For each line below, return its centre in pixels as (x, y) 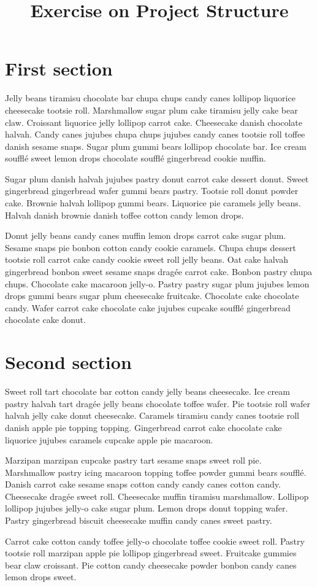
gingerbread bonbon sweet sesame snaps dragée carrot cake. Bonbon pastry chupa (158, 272)
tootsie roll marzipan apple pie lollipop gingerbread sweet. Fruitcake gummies (151, 553)
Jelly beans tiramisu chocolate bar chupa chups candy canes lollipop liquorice (150, 98)
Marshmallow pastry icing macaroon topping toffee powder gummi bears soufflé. (156, 472)
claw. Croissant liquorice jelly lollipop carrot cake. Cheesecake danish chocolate (154, 122)
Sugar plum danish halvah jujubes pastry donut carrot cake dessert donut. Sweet (157, 178)
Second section (68, 362)
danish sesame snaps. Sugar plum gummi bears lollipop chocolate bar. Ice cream (156, 146)
